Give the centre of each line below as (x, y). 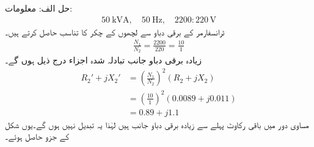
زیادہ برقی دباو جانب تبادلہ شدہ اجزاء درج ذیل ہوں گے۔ (103, 60)
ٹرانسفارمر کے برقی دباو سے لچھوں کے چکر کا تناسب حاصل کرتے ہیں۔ (115, 31)
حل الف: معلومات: (39, 8)
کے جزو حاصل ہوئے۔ (37, 136)
